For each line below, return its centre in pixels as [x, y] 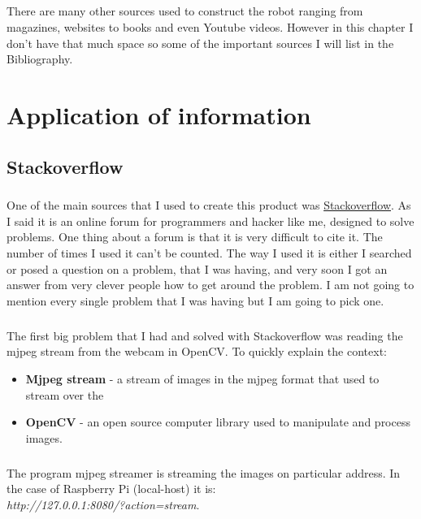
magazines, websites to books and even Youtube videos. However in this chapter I [210, 26]
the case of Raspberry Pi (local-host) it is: [111, 489]
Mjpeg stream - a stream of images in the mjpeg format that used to [202, 378]
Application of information [159, 114]
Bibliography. [40, 59]
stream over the [65, 394]
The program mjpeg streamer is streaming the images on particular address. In [204, 472]
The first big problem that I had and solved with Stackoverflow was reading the [205, 335]
